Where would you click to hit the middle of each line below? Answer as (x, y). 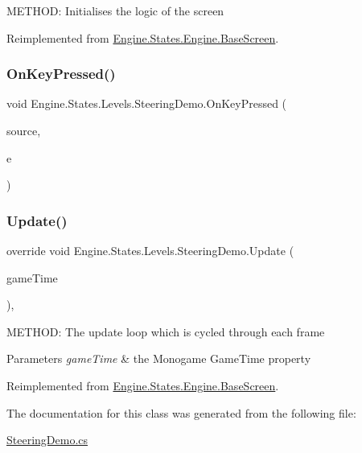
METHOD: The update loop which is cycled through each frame (166, 331)
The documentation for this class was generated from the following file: (181, 412)
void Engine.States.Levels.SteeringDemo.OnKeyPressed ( (147, 103)
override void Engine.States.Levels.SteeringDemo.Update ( (150, 250)
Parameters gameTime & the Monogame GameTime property (159, 358)
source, (24, 130)
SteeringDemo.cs (47, 440)
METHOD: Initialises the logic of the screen (115, 10)
